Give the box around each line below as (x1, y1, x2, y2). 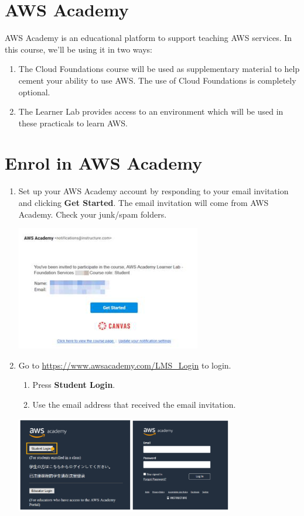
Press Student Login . (32, 379, 115, 391)
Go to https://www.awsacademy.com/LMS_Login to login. (18, 359, 231, 371)
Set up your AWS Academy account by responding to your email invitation (18, 185, 289, 197)
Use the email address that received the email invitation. (32, 398, 236, 410)
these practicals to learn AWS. (18, 116, 128, 129)
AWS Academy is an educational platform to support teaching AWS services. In (5, 32, 292, 44)
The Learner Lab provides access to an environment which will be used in (18, 105, 283, 118)
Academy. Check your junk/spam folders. (18, 208, 167, 220)
